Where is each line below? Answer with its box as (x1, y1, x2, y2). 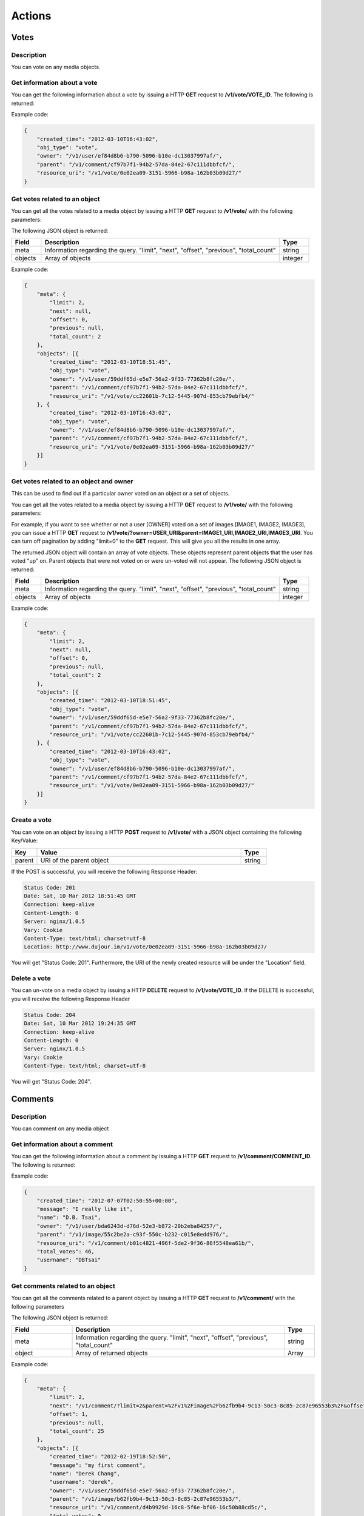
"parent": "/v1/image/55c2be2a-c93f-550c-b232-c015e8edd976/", (36, 1231, 229, 1238)
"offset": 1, (49, 1410, 89, 1418)
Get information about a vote (11, 79, 98, 87)
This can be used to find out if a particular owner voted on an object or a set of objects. (11, 490, 230, 497)
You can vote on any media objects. (11, 64, 101, 71)
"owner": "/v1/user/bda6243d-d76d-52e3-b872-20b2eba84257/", (36, 1223, 223, 1229)
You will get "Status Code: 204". (11, 1078, 92, 1085)
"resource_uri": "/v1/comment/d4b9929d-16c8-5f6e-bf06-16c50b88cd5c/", (49, 1504, 268, 1511)
